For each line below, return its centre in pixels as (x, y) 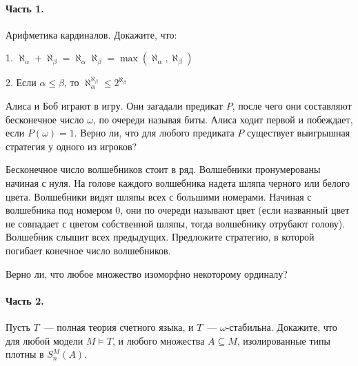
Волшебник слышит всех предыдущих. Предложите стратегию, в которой (160, 237)
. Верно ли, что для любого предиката (154, 133)
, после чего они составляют (292, 105)
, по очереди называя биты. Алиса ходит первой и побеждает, (223, 119)
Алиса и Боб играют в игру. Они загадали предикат (114, 105)
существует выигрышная (298, 133)
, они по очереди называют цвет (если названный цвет (235, 210)
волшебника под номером (59, 210)
